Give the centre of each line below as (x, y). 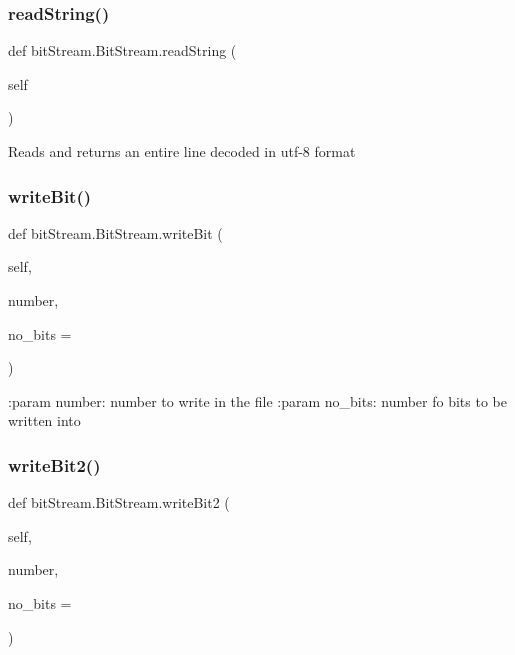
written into (44, 420)
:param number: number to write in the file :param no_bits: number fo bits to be (257, 400)
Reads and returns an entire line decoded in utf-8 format (182, 151)
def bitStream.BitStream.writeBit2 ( (119, 502)
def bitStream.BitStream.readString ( (122, 50)
